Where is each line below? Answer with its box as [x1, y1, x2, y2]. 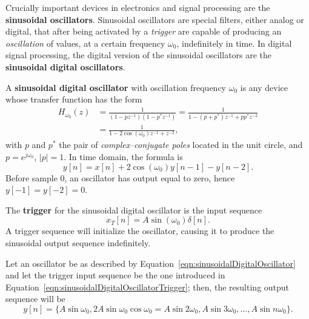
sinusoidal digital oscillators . [5, 60, 125, 73]
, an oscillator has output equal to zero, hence [64, 171, 235, 184]
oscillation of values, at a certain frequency [5, 36, 165, 49]
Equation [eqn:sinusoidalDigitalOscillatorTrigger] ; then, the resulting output [5, 280, 290, 293]
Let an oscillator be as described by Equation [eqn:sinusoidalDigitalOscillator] [5, 257, 296, 269]
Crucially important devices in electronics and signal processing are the [5, 1, 270, 13]
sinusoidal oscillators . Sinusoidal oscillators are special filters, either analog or [5, 13, 304, 25]
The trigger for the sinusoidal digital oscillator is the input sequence [5, 203, 262, 216]
